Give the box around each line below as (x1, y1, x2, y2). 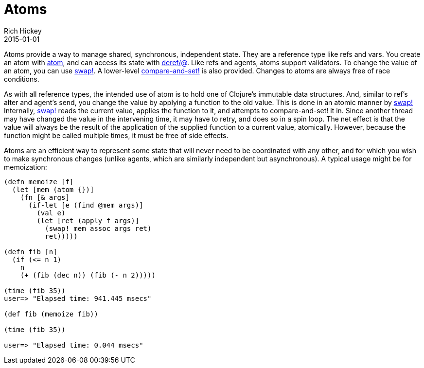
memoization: (4, 162, 47, 171)
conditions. (4, 74, 39, 83)
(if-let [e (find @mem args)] (28, 201, 143, 209)
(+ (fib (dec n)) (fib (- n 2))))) (20, 271, 156, 279)
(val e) (36, 209, 66, 217)
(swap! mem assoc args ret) (45, 224, 152, 232)
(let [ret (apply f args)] (36, 216, 140, 225)
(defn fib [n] (4, 247, 57, 256)
